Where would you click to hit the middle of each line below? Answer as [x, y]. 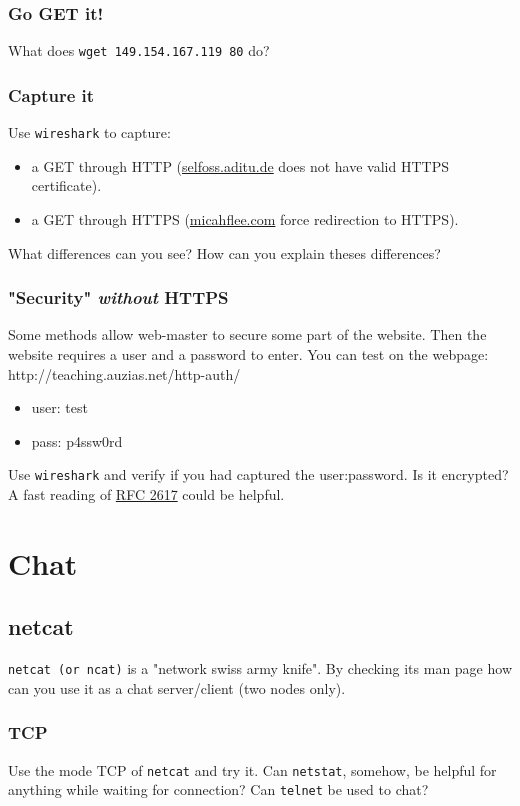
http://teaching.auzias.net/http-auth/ [124, 373]
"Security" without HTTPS [118, 297]
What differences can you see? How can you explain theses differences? [224, 252]
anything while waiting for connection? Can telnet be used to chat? [218, 789]
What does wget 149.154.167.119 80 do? [139, 50]
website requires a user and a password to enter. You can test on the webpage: [248, 353]
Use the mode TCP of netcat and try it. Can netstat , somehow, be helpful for [252, 769]
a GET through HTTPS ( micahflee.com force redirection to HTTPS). [245, 218]
